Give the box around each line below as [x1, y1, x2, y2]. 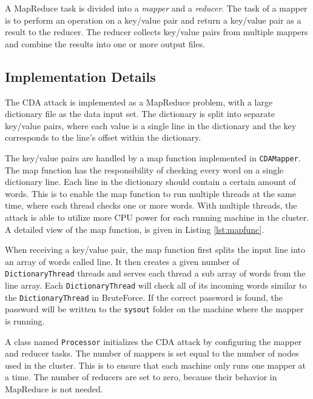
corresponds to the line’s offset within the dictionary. [5, 131, 201, 144]
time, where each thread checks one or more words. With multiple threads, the [5, 199, 297, 212]
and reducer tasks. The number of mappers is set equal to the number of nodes [5, 347, 299, 360]
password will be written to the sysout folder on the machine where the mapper [5, 303, 304, 315]
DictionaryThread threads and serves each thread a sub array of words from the [5, 267, 306, 280]
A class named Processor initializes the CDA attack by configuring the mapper [5, 335, 302, 347]
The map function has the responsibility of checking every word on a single [5, 163, 284, 176]
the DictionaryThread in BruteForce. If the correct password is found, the [5, 290, 283, 303]
